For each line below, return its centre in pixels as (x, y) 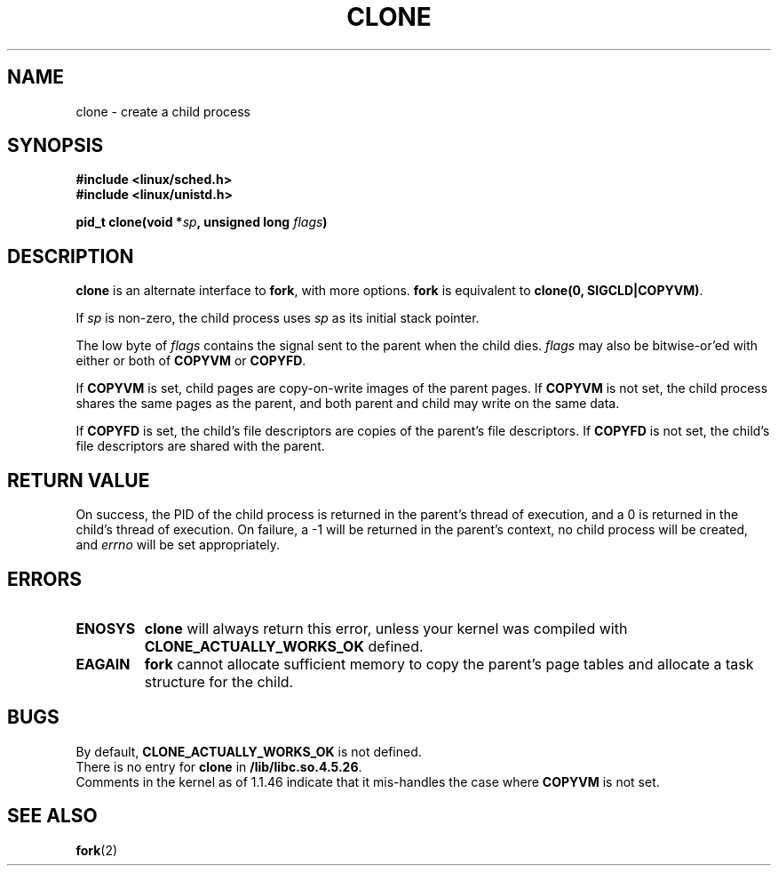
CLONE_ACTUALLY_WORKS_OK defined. (284, 646)
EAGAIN (103, 664)
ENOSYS (106, 628)
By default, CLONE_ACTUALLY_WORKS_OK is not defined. (249, 751)
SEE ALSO (52, 816)
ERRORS (45, 579)
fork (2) (97, 850)
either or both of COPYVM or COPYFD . (191, 361)
